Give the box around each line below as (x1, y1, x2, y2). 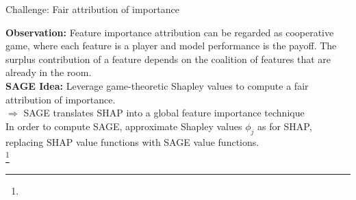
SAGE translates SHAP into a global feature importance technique (23, 105, 305, 120)
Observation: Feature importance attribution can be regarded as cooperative (5, 25, 334, 39)
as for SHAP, (257, 118, 312, 133)
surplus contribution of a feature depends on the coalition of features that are (5, 51, 331, 66)
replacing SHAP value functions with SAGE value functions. (5, 134, 259, 149)
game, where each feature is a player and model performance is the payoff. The (5, 38, 337, 53)
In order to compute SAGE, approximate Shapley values (5, 118, 242, 133)
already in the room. (5, 65, 92, 79)
